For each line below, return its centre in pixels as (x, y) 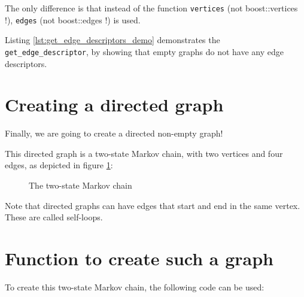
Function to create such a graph (139, 258)
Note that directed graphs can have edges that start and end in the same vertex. (153, 205)
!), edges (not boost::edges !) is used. (73, 19)
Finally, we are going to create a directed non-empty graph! (114, 133)
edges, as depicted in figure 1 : (59, 165)
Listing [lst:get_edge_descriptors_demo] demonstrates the (113, 40)
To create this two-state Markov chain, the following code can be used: (135, 287)
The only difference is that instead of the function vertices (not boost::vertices (151, 8)
